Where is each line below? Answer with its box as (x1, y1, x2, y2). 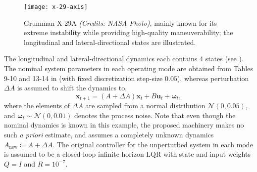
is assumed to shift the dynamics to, (17, 83, 127, 93)
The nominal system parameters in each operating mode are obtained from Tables (4, 63, 253, 74)
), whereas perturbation (177, 73, 249, 83)
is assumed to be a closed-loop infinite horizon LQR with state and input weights (4, 149, 251, 159)
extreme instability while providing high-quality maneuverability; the (24, 27, 233, 38)
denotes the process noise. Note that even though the (74, 110, 236, 120)
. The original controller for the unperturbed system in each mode (52, 139, 253, 149)
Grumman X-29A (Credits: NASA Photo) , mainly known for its (24, 17, 217, 28)
